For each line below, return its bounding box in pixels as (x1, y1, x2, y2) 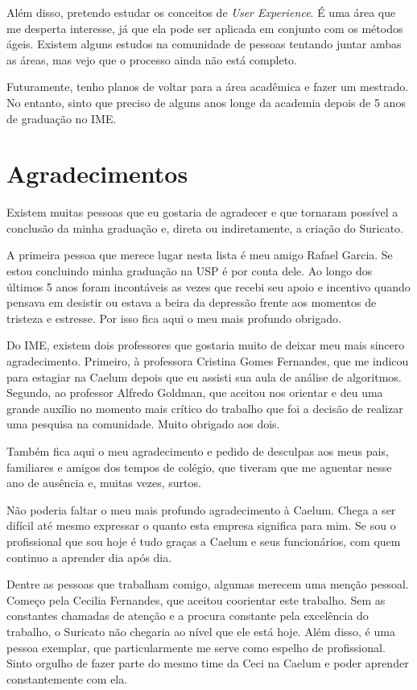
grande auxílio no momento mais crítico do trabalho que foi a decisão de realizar (6, 399, 403, 416)
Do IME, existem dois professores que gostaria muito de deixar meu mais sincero (6, 337, 405, 353)
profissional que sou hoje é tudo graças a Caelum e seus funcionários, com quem (6, 532, 401, 549)
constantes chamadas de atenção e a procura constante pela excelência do (6, 607, 369, 624)
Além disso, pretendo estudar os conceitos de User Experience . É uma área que (6, 4, 396, 20)
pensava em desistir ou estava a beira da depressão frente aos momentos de (6, 294, 377, 311)
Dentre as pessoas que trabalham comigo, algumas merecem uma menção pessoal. (6, 576, 409, 593)
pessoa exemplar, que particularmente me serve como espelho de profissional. (6, 638, 386, 655)
